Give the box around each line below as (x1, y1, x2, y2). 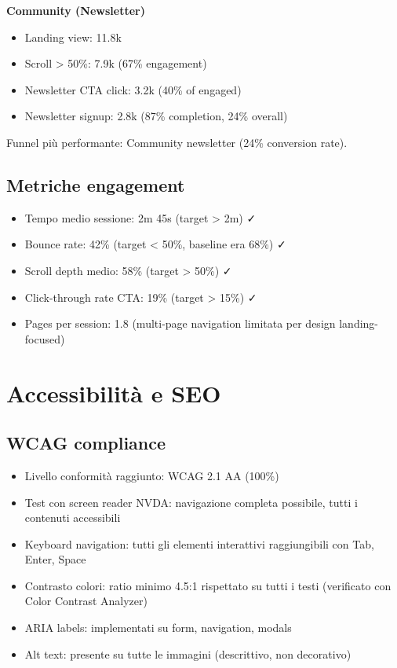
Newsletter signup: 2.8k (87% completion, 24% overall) (24, 108, 288, 124)
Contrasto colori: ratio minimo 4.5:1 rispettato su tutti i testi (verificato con (24, 577, 392, 593)
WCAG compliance (6, 431, 166, 455)
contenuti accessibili (24, 509, 121, 526)
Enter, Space (24, 551, 86, 567)
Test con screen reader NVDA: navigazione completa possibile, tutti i (24, 494, 358, 510)
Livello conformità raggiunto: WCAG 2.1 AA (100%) (24, 467, 279, 483)
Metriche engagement (6, 172, 185, 196)
